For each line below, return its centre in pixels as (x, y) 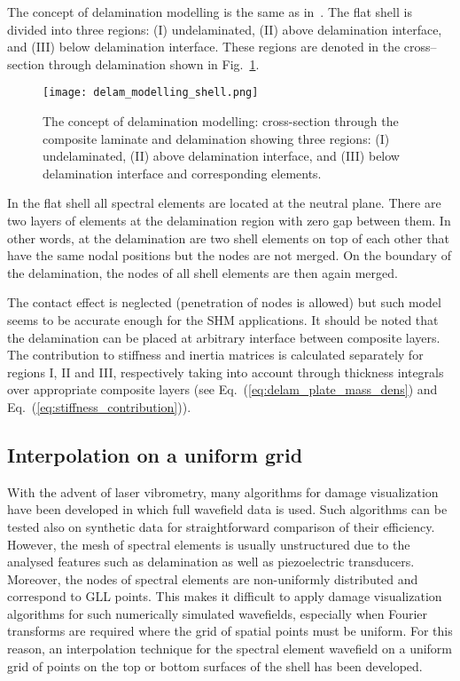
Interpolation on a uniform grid (155, 454)
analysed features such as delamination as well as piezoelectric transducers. (211, 562)
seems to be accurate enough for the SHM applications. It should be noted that (223, 319)
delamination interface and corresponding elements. (182, 173)
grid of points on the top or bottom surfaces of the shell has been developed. (215, 665)
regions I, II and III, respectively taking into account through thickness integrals (226, 372)
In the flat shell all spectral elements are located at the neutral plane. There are (224, 203)
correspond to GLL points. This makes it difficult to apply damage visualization (225, 596)
